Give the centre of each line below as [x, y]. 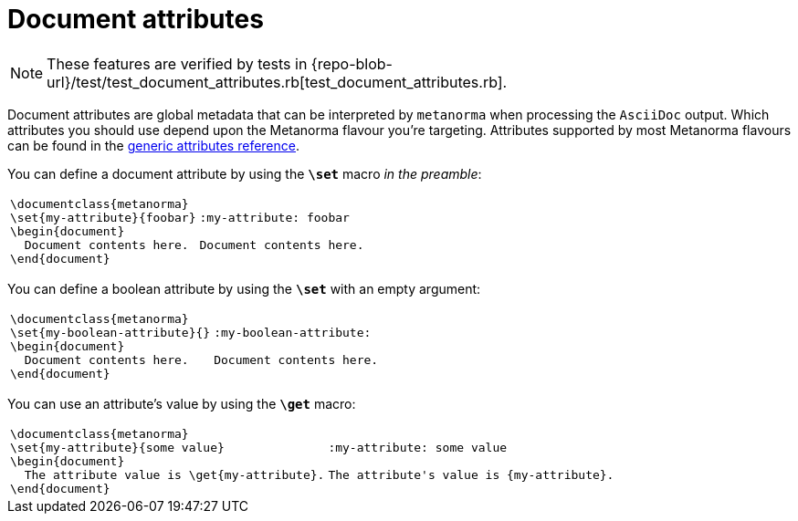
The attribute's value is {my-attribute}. [471, 474]
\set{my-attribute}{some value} [117, 447]
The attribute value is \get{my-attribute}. [174, 474]
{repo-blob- [352, 63]
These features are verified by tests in [177, 63]
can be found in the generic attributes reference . [154, 145]
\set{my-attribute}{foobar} [103, 217]
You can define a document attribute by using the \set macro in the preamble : [245, 173]
